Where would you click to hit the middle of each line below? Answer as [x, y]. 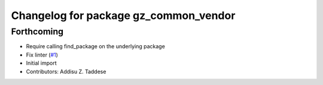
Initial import [41, 63]
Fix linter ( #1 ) [42, 55]
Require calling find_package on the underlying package [96, 46]
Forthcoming [37, 32]
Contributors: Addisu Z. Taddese [66, 71]
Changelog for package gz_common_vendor [123, 15]
